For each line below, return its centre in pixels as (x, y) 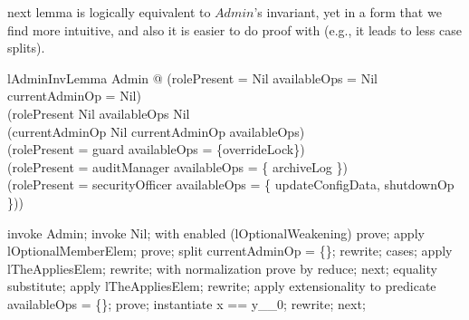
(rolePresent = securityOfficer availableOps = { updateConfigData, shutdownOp (231, 184)
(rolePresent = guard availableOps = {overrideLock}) (156, 149)
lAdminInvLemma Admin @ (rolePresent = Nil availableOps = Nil (192, 78)
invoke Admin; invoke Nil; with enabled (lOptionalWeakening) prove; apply (216, 233)
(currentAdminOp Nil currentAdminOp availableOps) (156, 131)
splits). (26, 48)
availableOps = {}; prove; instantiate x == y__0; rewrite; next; (187, 303)
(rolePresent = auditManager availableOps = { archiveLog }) (177, 166)
